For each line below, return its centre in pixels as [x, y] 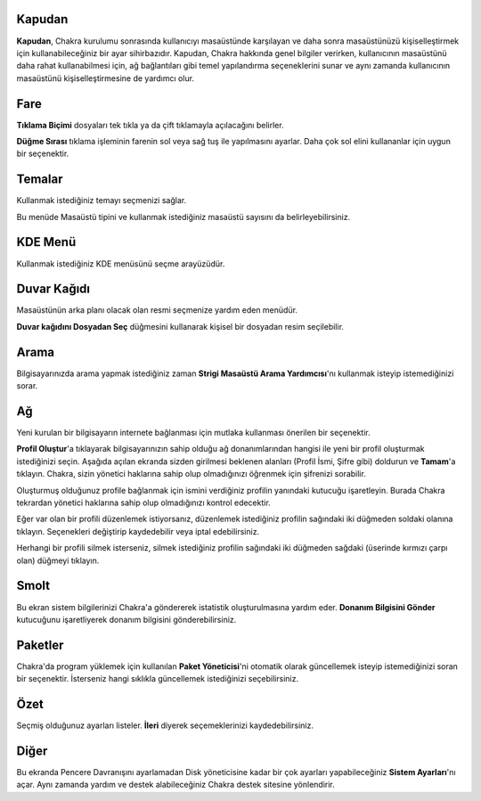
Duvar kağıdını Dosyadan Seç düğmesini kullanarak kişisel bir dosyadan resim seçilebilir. [180, 326]
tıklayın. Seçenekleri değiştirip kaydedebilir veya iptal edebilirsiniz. [138, 531]
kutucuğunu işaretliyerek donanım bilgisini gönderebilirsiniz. [126, 619]
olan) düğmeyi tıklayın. [58, 560]
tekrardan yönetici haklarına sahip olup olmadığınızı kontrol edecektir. [143, 503]
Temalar [40, 180]
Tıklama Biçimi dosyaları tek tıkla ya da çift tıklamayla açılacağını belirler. [150, 125]
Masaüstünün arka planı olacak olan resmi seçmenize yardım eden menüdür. [157, 310]
